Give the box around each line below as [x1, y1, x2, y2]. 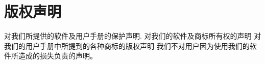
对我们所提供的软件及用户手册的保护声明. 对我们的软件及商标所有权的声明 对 [4, 30, 261, 41]
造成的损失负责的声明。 [18, 50, 97, 61]
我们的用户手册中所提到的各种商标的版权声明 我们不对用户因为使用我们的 [4, 40, 250, 51]
